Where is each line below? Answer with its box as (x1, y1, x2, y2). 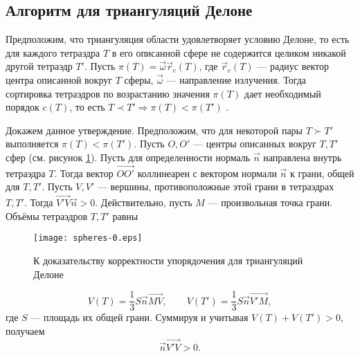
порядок (6, 100, 39, 114)
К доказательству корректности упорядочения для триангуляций (33, 253, 303, 268)
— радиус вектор (257, 59, 329, 73)
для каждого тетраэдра (6, 45, 100, 59)
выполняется (6, 136, 59, 151)
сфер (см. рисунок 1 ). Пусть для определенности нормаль (6, 149, 251, 164)
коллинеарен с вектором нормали (137, 165, 277, 180)
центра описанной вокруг (6, 72, 112, 86)
